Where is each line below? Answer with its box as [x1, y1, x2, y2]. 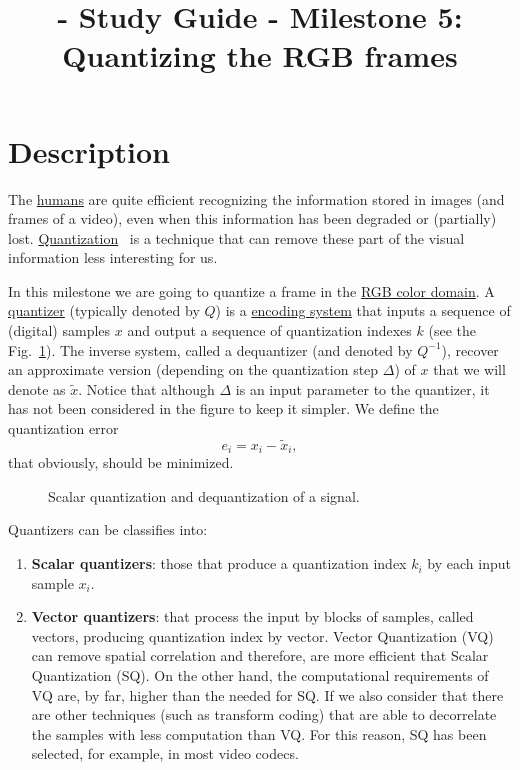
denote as [8, 378, 66, 399]
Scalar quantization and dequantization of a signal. [48, 485, 360, 506]
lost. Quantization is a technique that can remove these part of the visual [8, 227, 465, 248]
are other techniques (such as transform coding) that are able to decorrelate [31, 704, 497, 725]
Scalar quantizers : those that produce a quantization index [31, 553, 407, 574]
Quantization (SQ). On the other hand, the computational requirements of [31, 665, 489, 686]
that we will [433, 359, 506, 380]
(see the [428, 320, 476, 341]
